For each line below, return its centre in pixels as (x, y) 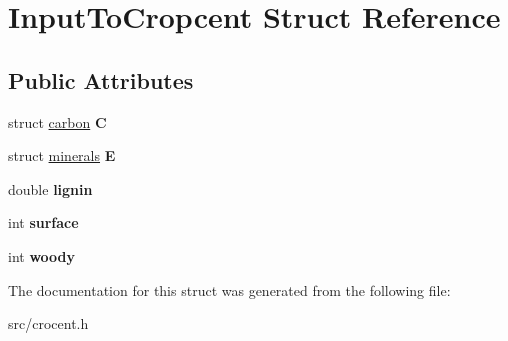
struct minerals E (62, 155)
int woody (42, 255)
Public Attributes (101, 79)
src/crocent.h (48, 323)
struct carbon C (57, 121)
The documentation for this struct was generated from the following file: (229, 289)
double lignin (50, 188)
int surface (43, 222)
